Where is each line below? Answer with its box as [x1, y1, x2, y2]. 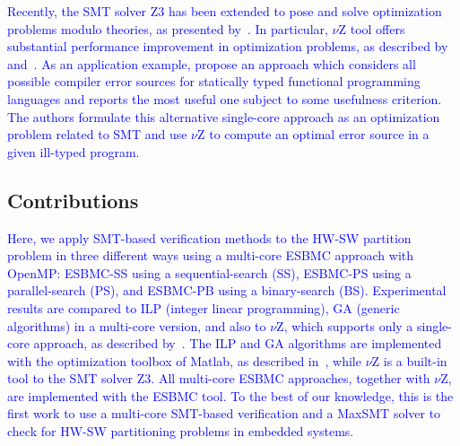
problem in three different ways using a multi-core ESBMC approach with [7, 246, 414, 265]
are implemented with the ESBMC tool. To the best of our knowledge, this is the [7, 386, 454, 405]
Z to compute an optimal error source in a [197, 125, 430, 144]
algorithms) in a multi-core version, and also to [7, 316, 266, 335]
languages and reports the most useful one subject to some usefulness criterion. [7, 89, 442, 108]
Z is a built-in [371, 351, 447, 370]
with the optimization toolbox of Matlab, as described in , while [7, 351, 361, 370]
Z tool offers [338, 19, 405, 38]
